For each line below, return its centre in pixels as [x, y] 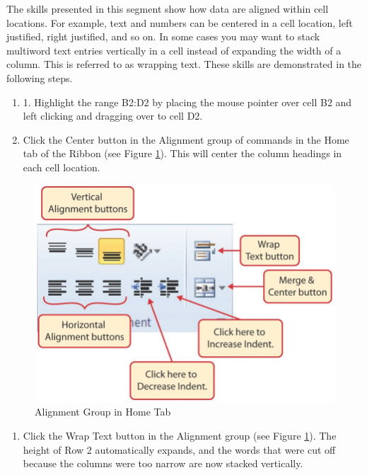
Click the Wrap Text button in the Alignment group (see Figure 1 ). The [180, 435]
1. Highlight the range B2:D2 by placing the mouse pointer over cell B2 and [187, 102]
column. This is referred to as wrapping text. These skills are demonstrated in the [184, 64]
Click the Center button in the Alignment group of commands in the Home [186, 139]
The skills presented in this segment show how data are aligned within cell [168, 8]
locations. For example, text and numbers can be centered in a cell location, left [180, 22]
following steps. [40, 78]
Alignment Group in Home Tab [103, 412]
